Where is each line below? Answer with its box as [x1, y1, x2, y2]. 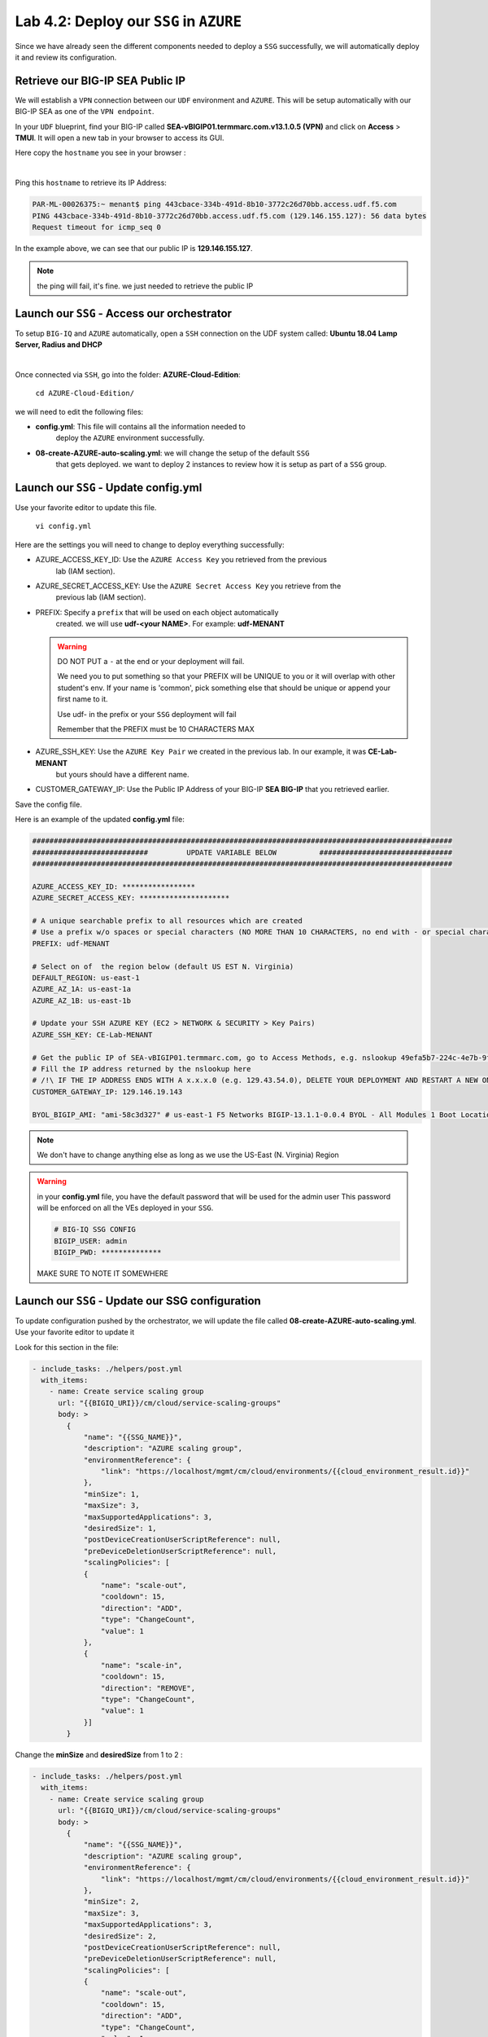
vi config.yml [35, 521, 92, 531]
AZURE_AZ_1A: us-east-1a [32, 984, 132, 994]
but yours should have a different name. [55, 770, 190, 780]
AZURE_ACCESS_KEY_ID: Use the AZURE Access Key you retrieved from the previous [35, 555, 327, 565]
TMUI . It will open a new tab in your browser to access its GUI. [15, 133, 224, 143]
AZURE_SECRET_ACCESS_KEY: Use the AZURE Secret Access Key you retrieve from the [35, 581, 342, 591]
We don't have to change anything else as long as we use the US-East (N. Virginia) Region [37, 1150, 339, 1159]
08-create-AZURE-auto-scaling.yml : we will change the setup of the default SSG [35, 448, 310, 458]
